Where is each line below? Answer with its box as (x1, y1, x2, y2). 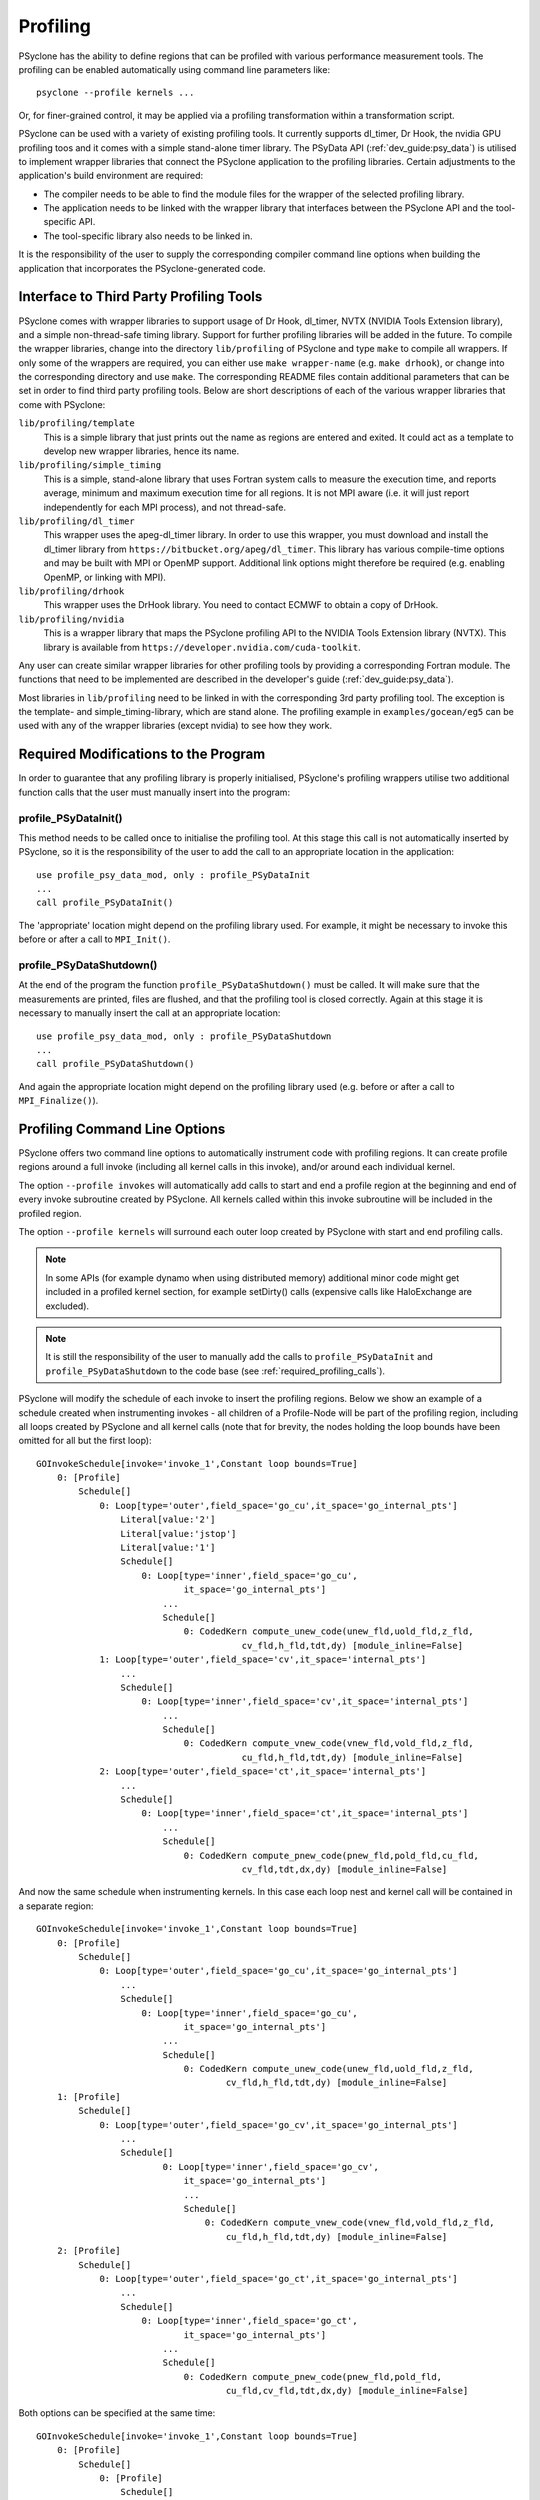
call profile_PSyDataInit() (36, 897, 174, 909)
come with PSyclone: (18, 398, 106, 410)
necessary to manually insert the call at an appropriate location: (18, 1007, 281, 1019)
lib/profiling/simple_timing (18, 460, 162, 471)
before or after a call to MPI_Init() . (18, 933, 171, 945)
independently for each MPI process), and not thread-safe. (43, 501, 287, 513)
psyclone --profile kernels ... (36, 87, 195, 99)
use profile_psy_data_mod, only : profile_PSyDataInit (36, 869, 311, 880)
